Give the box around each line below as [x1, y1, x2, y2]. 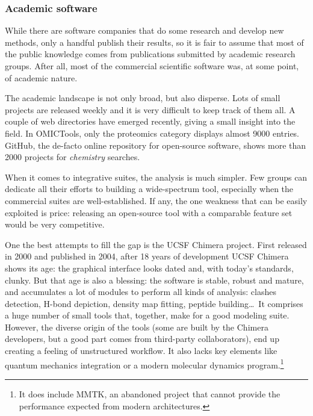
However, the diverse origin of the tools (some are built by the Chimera [5, 320, 268, 333]
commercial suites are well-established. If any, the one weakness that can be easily [5, 194, 308, 206]
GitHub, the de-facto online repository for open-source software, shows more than [5, 138, 306, 151]
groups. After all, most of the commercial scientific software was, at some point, [5, 60, 299, 72]
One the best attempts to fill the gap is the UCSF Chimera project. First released [5, 238, 307, 250]
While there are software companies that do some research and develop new [5, 24, 284, 37]
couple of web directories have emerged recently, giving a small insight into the [5, 115, 296, 128]
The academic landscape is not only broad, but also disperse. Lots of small [5, 92, 280, 104]
